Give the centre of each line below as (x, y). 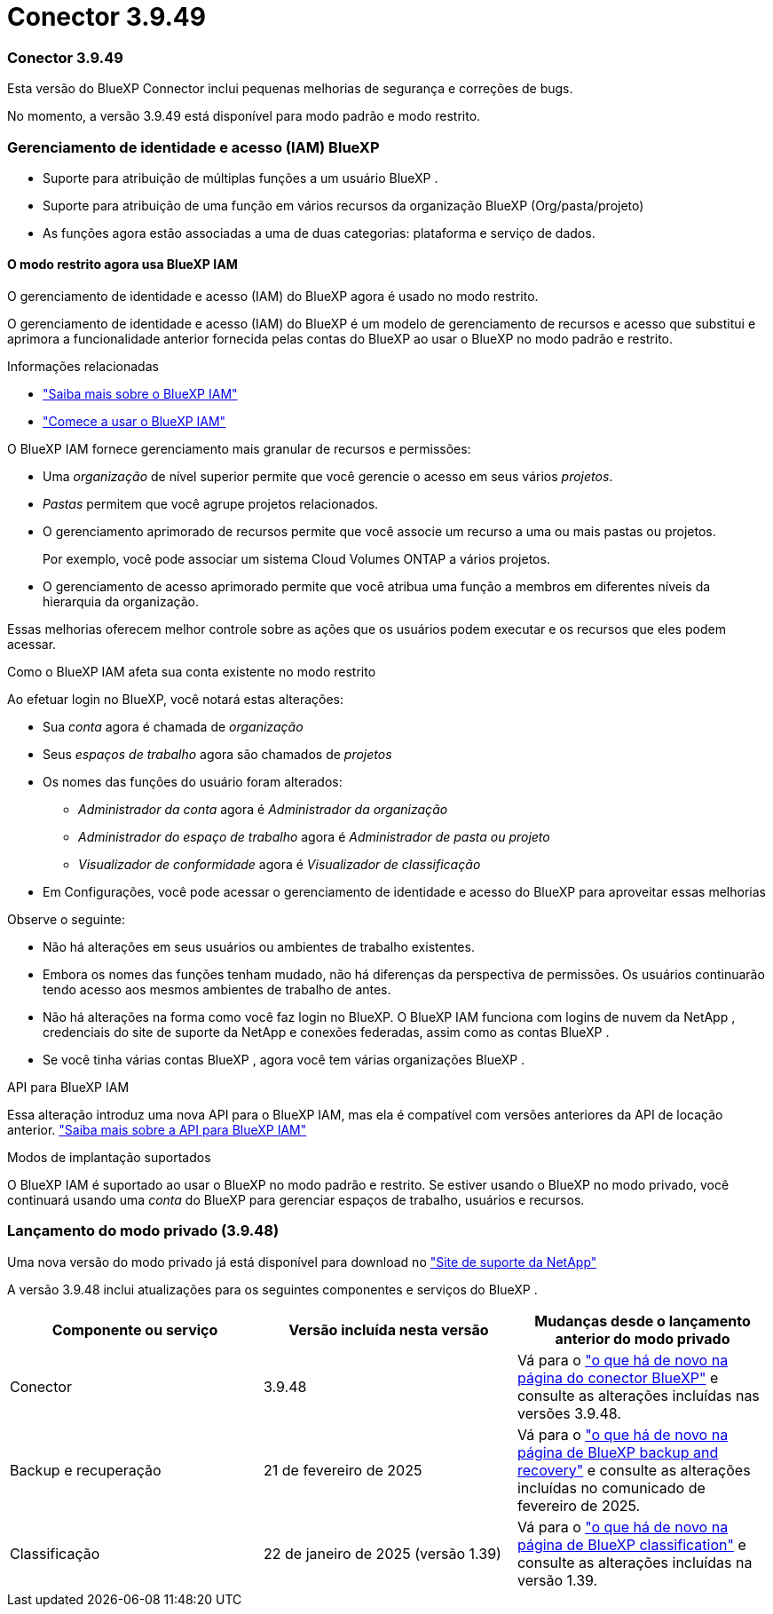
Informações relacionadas (83, 367)
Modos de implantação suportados (109, 1158)
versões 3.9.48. (569, 1413)
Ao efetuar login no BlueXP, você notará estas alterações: (175, 700)
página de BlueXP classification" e (631, 1544)
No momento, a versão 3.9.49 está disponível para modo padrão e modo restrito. (244, 116)
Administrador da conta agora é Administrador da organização (263, 810)
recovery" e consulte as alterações (634, 1470)
